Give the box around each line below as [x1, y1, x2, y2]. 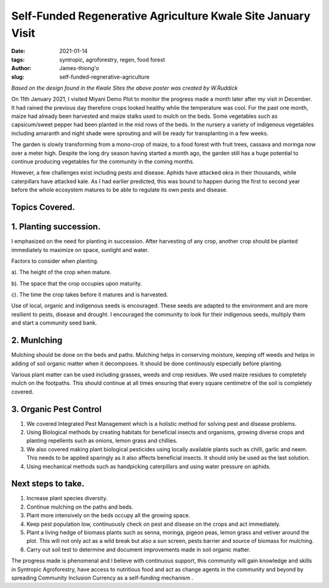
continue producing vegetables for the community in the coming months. [11, 158, 195, 165]
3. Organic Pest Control [11, 404, 102, 414]
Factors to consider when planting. [11, 257, 99, 265]
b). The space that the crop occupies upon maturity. [11, 279, 143, 287]
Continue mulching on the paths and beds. [26, 503, 133, 511]
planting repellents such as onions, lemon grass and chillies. [26, 437, 178, 445]
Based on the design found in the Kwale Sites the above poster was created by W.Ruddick [11, 84, 238, 91]
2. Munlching [11, 335, 63, 346]
